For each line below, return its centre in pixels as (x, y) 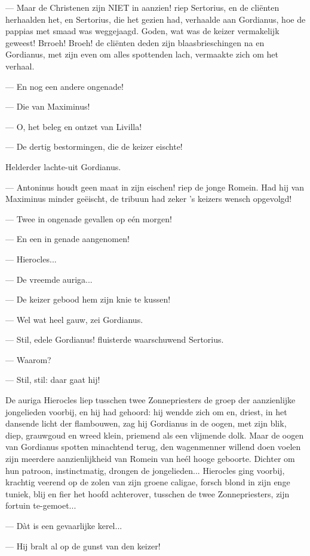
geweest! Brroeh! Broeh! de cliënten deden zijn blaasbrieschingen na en (135, 42)
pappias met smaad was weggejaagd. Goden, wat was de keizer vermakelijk (142, 31)
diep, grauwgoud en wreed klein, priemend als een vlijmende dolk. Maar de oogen (155, 435)
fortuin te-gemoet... (41, 505)
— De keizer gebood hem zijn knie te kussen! (88, 299)
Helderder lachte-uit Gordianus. (63, 166)
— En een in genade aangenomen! (67, 239)
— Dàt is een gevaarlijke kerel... (64, 525)
